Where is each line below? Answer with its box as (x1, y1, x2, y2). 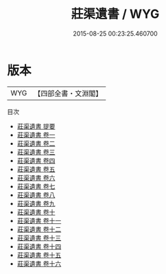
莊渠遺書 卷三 (16, 148, 56, 156)
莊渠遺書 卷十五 (16, 251, 62, 259)
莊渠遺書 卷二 (16, 139, 56, 148)
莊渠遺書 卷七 (16, 182, 56, 190)
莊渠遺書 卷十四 (16, 242, 62, 251)
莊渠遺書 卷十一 (16, 216, 62, 225)
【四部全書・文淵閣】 (34, 89, 103, 98)
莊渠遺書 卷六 (16, 173, 56, 182)
